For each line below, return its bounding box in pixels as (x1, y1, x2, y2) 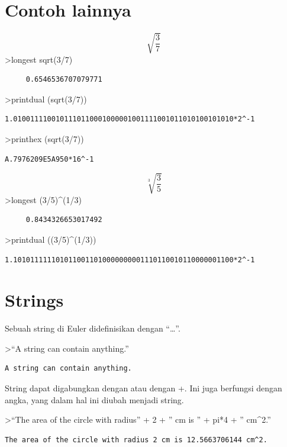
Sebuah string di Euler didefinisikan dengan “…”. (5, 322, 180, 335)
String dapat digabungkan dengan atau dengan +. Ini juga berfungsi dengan (5, 382, 282, 394)
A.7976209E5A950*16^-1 (5, 155, 94, 163)
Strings (5, 288, 64, 312)
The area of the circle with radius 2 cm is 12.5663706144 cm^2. (5, 435, 267, 444)
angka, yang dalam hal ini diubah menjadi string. (5, 393, 184, 406)
